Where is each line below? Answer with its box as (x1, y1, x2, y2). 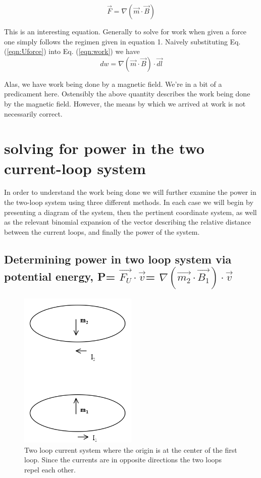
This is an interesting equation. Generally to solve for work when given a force (4, 26, 247, 36)
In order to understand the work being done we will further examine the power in (4, 187, 256, 197)
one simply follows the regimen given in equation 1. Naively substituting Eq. (4, 36, 241, 46)
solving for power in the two (4, 138, 204, 158)
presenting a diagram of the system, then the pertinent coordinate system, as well (4, 206, 257, 217)
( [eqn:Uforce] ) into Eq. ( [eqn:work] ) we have (4, 46, 140, 57)
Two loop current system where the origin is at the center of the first (24, 444, 237, 455)
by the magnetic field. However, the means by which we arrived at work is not (4, 98, 246, 109)
